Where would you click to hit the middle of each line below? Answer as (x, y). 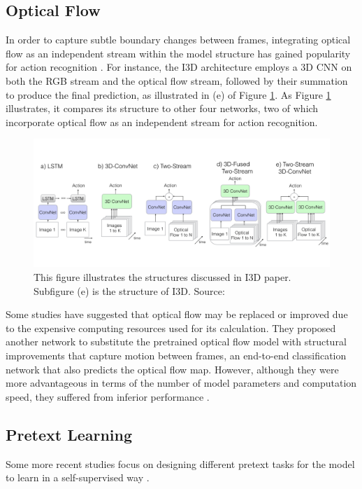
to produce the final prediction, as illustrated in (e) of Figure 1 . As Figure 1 (168, 94)
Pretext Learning (69, 434)
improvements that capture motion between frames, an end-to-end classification (176, 355)
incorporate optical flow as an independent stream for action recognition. (162, 122)
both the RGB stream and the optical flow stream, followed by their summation (177, 80)
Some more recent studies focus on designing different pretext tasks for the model (180, 463)
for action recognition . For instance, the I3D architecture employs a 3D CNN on (179, 67)
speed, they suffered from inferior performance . (108, 396)
